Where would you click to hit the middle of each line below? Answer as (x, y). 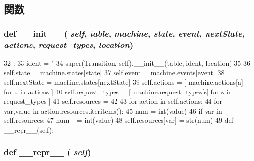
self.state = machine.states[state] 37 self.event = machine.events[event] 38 (114, 72)
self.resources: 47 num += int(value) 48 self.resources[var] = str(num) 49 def (119, 120)
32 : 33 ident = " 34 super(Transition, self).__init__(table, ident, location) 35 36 (127, 62)
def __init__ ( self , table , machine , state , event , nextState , (125, 33)
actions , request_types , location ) (69, 44)
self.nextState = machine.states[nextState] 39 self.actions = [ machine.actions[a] (124, 82)
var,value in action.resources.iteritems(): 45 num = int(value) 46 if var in (113, 110)
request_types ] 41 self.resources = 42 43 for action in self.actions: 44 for (113, 101)
